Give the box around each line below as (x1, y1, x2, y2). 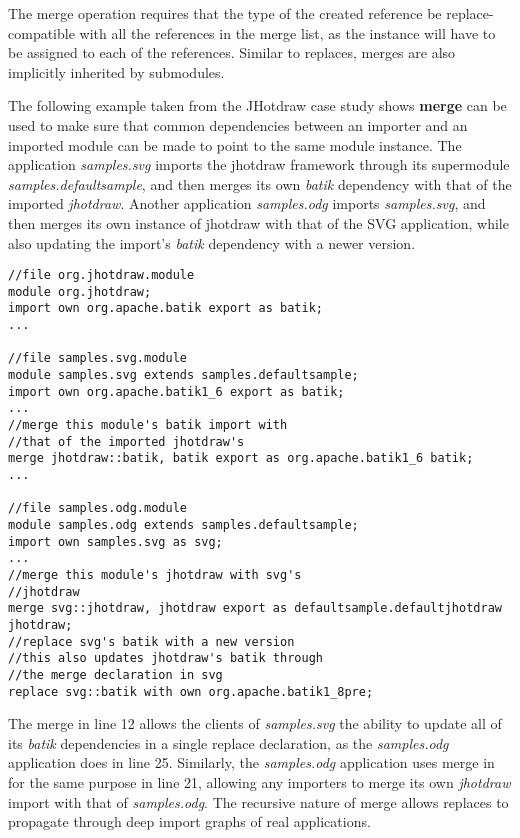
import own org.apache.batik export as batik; (8, 301, 323, 316)
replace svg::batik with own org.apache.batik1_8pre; (8, 684, 374, 699)
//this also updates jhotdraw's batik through (8, 651, 323, 666)
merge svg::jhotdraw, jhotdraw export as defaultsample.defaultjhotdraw (8, 601, 502, 616)
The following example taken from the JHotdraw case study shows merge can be (8, 95, 507, 116)
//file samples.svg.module (8, 351, 187, 366)
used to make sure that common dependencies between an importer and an (8, 114, 468, 135)
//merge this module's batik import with (8, 418, 288, 433)
